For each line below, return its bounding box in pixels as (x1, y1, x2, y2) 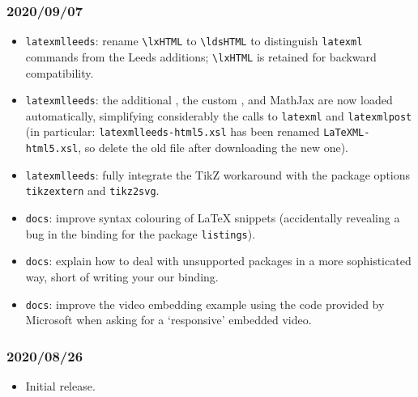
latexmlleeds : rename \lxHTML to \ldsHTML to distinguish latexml (25, 32, 363, 49)
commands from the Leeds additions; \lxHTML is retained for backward (25, 48, 377, 65)
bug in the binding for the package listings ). (25, 225, 256, 242)
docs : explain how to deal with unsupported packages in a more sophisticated (25, 252, 412, 269)
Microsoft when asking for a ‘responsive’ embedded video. (25, 311, 312, 328)
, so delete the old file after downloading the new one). (78, 139, 349, 156)
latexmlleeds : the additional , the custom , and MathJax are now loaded (25, 91, 393, 108)
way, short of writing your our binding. (25, 268, 219, 285)
